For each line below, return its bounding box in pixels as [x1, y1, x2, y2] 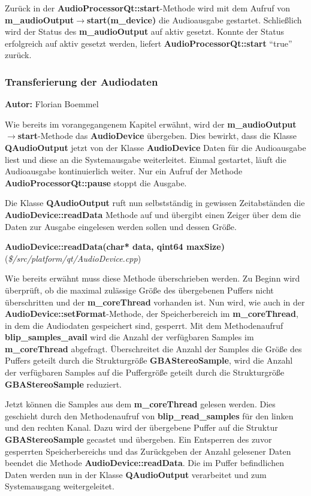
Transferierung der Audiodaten [5, 74, 158, 89]
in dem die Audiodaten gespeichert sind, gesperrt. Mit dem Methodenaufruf [5, 319, 283, 331]
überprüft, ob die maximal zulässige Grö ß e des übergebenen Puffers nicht [5, 283, 274, 296]
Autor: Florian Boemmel [5, 98, 99, 110]
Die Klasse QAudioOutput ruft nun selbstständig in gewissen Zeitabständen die [5, 196, 305, 209]
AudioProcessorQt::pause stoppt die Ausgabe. [5, 176, 187, 189]
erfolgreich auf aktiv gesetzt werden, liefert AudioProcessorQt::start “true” [5, 37, 292, 49]
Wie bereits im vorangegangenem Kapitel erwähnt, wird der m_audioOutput [5, 117, 297, 130]
